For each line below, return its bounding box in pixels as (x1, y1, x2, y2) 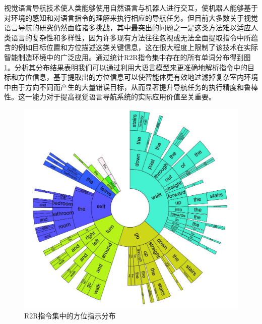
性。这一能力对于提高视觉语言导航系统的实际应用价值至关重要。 (4, 91, 216, 102)
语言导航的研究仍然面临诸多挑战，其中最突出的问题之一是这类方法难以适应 (4, 22, 251, 33)
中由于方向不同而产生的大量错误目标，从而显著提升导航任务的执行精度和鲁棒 (4, 81, 258, 92)
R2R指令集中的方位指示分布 (24, 310, 116, 320)
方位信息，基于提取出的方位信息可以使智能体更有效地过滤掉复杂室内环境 (18, 72, 258, 82)
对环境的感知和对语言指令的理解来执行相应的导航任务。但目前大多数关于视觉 (4, 12, 258, 23)
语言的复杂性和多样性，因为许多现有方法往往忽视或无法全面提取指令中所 (11, 32, 251, 42)
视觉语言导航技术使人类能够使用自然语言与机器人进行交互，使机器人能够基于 (4, 3, 258, 13)
